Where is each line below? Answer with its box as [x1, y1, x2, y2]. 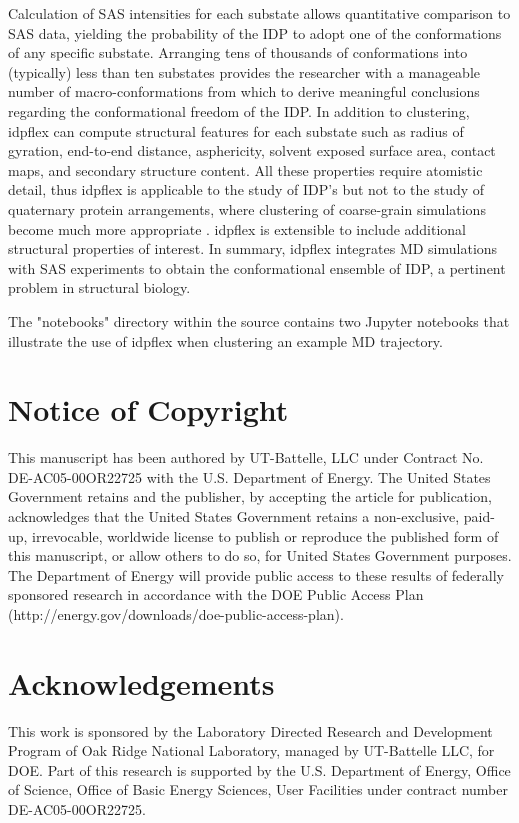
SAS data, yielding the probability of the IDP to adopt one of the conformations [8, 22, 502, 43]
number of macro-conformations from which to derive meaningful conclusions [8, 81, 480, 102]
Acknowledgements [8, 662, 275, 703]
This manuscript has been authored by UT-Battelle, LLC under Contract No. [8, 447, 484, 468]
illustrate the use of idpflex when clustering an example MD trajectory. [8, 330, 443, 351]
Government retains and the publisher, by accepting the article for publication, [8, 486, 492, 507]
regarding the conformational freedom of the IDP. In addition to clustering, [8, 100, 470, 121]
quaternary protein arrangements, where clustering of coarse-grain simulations [8, 198, 486, 219]
